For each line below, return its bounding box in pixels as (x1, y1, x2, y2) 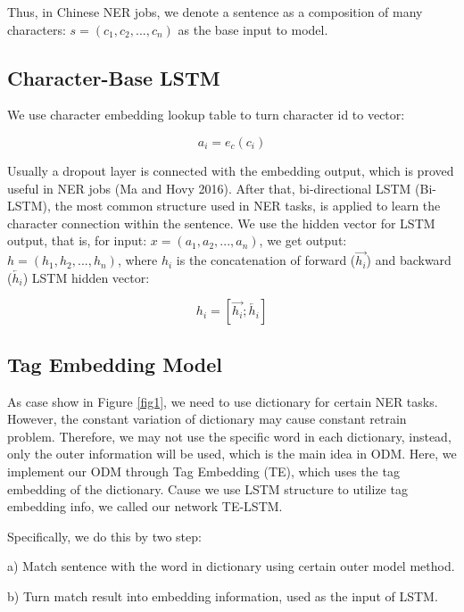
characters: (7, 20, 66, 38)
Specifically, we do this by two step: (7, 526, 202, 545)
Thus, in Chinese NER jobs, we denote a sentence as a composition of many (7, 3, 423, 21)
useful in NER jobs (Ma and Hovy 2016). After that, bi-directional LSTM (7, 178, 411, 197)
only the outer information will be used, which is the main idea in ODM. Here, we (7, 444, 457, 463)
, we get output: (259, 231, 347, 250)
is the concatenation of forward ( (176, 251, 356, 269)
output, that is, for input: (7, 231, 147, 250)
